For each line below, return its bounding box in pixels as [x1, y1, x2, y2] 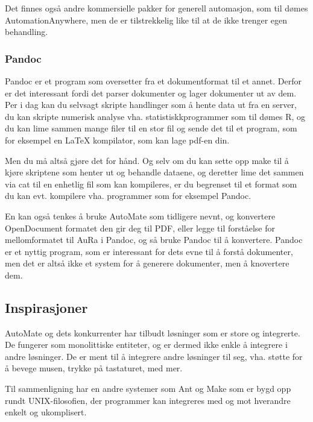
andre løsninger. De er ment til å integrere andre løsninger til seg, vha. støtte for [5, 350, 303, 362]
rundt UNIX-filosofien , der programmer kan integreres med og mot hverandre [5, 394, 291, 406]
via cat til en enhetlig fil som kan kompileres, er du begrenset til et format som [5, 177, 297, 190]
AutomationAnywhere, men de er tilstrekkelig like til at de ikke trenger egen [5, 13, 288, 26]
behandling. [5, 25, 48, 38]
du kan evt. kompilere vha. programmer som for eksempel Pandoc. [5, 189, 251, 202]
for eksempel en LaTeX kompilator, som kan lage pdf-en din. [5, 133, 230, 146]
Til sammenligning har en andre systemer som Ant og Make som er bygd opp [5, 382, 291, 395]
